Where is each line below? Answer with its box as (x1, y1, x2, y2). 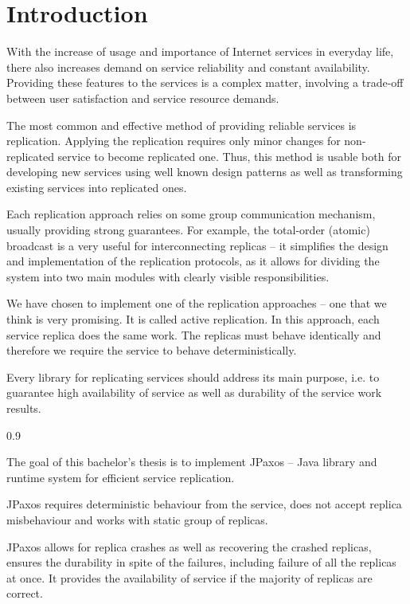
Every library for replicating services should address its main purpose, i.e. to (6, 368, 380, 385)
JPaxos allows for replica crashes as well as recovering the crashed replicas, (6, 538, 372, 555)
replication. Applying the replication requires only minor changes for (6, 132, 341, 149)
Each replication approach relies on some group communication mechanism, (6, 206, 376, 222)
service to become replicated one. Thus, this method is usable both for (57, 147, 401, 164)
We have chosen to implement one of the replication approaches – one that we (6, 295, 387, 312)
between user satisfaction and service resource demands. (6, 89, 279, 106)
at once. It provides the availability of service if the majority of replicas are (6, 569, 373, 586)
